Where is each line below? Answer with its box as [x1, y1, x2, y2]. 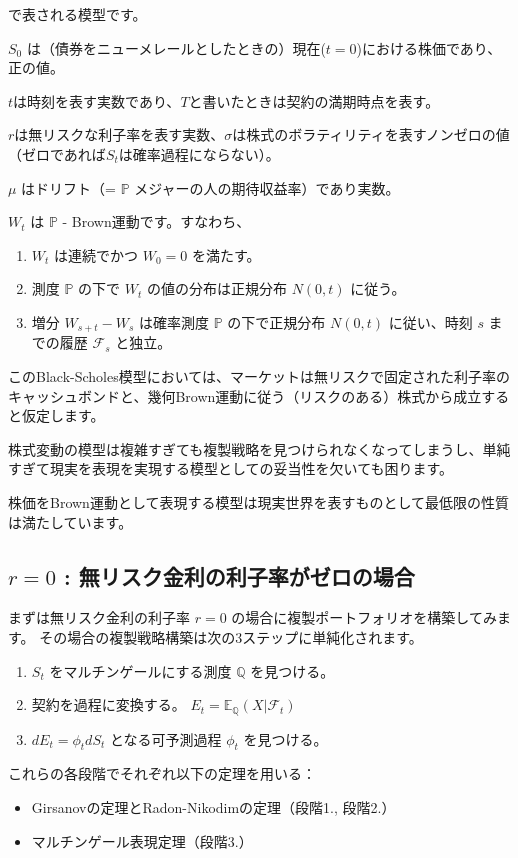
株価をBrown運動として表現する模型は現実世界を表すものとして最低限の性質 [8, 491, 510, 512]
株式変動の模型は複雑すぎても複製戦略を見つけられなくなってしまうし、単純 [8, 438, 511, 459]
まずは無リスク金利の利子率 [8, 607, 190, 628]
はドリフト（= [21, 177, 117, 198]
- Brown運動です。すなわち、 [62, 211, 251, 232]
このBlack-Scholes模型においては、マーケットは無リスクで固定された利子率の [8, 365, 510, 386]
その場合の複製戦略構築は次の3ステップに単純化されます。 [39, 626, 423, 647]
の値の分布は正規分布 [146, 278, 287, 299]
